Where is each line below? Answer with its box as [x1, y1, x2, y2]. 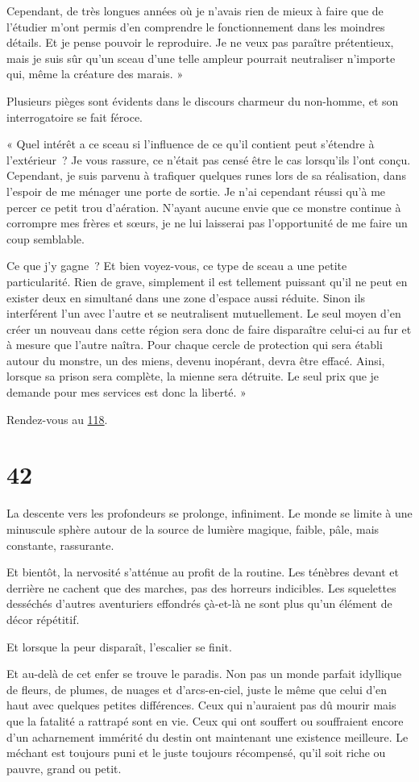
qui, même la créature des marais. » [6, 65, 184, 82]
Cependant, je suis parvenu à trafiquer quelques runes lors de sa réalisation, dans [6, 167, 406, 184]
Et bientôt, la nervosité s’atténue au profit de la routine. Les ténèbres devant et [6, 564, 399, 580]
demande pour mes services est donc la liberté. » [6, 384, 247, 401]
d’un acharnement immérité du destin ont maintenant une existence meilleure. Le [6, 728, 409, 745]
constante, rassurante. [6, 536, 114, 553]
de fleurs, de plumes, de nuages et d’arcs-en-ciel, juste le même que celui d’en [6, 680, 388, 697]
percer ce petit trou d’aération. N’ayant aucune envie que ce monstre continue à [6, 198, 401, 215]
